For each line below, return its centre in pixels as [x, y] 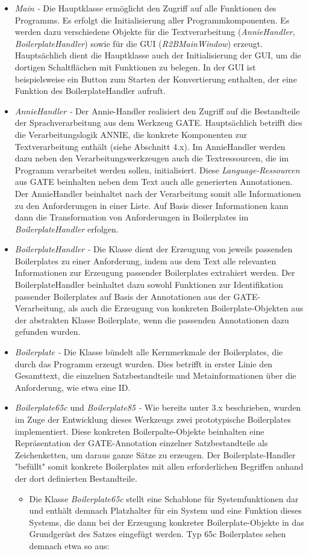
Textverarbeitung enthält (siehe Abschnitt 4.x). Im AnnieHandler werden [150, 146]
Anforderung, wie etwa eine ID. [73, 387]
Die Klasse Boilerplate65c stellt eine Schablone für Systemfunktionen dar [164, 498]
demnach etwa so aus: [69, 545]
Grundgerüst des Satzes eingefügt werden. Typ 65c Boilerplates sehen [158, 534]
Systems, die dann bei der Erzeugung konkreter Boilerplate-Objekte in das [167, 522]
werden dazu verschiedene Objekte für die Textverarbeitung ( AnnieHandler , [155, 32]
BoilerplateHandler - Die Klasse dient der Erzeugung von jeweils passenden [154, 249]
